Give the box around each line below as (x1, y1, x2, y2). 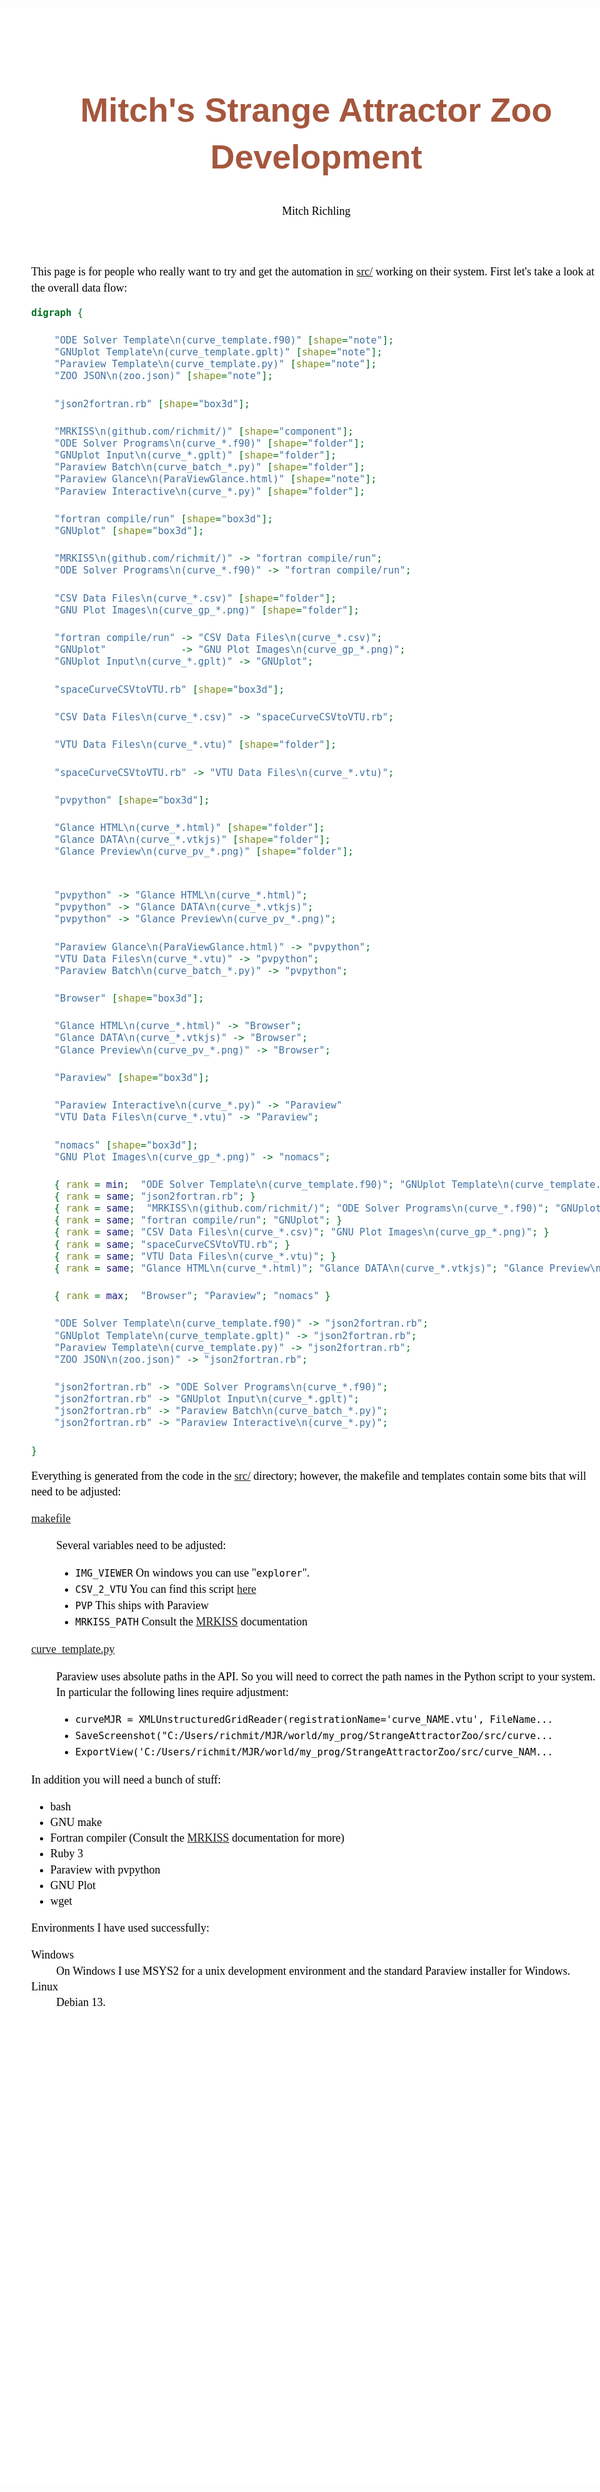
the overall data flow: (31, 281, 128, 295)
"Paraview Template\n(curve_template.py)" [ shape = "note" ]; (53, 358, 377, 371)
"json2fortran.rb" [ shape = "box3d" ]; (53, 397, 251, 410)
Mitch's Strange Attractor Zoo (80, 90, 553, 129)
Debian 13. (56, 1996, 106, 2010)
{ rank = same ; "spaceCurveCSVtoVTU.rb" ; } (53, 1238, 291, 1251)
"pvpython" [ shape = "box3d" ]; (53, 794, 210, 806)
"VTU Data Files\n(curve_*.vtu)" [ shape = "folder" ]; (53, 739, 337, 751)
